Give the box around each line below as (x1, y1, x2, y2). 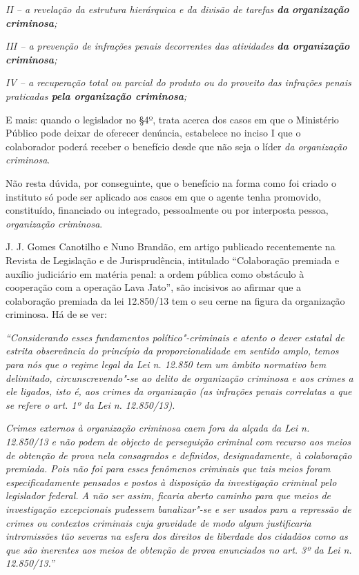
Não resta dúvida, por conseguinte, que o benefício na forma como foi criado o (6, 175, 337, 190)
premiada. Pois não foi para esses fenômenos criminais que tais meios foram (6, 461, 331, 476)
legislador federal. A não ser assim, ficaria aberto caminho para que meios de (6, 488, 331, 503)
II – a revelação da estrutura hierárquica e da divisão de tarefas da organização (6, 2, 349, 16)
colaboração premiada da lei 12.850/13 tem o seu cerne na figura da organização (6, 293, 345, 307)
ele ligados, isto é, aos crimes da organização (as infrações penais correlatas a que (6, 384, 352, 399)
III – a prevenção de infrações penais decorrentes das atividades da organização (6, 39, 350, 53)
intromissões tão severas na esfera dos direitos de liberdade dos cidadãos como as (6, 529, 348, 543)
